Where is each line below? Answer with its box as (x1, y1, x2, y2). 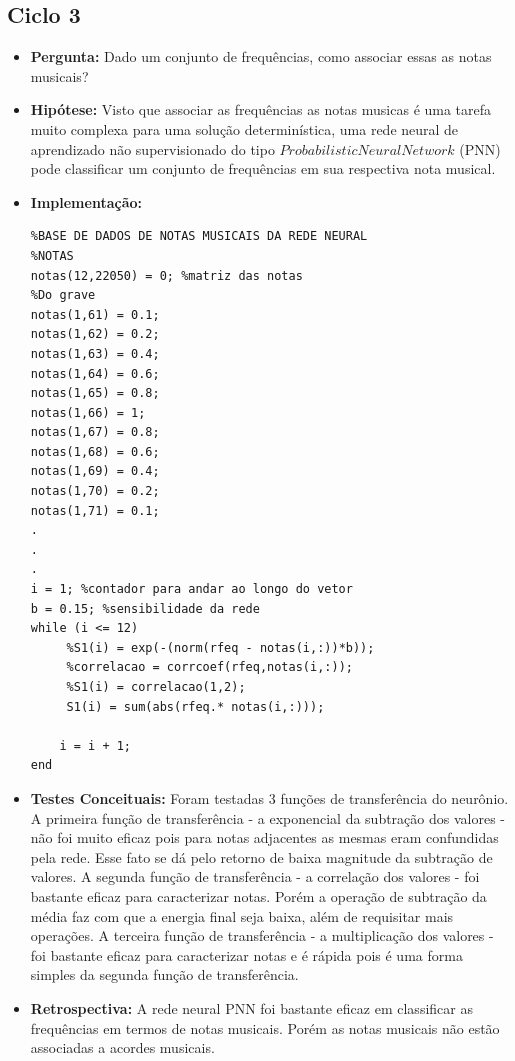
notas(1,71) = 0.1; (30, 503, 160, 518)
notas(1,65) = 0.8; (30, 386, 160, 401)
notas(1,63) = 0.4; (30, 346, 160, 361)
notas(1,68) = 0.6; (30, 444, 160, 459)
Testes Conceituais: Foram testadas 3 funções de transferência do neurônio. (30, 787, 509, 808)
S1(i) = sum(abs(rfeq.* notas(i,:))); (66, 699, 325, 714)
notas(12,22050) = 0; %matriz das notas (30, 268, 303, 283)
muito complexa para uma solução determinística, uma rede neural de (30, 118, 459, 139)
